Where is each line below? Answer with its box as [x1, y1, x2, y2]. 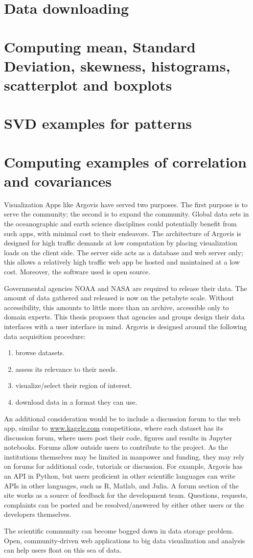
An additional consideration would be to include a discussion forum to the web [4, 413, 241, 423]
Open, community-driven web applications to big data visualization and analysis [4, 535, 245, 545]
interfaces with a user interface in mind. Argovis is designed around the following [4, 321, 247, 331]
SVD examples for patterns [4, 113, 192, 133]
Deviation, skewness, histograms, [4, 55, 230, 75]
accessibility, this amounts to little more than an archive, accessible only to [4, 302, 229, 312]
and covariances [4, 170, 112, 191]
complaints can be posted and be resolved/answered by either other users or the [4, 499, 244, 509]
